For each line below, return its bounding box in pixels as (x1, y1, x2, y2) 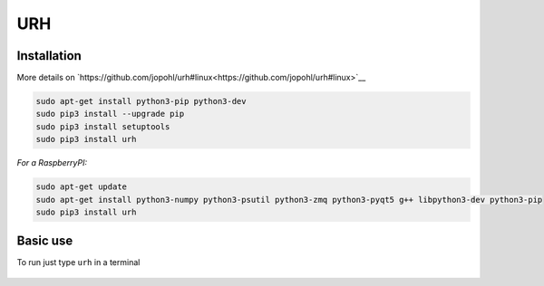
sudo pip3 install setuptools (35, 121, 170, 131)
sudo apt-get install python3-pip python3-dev (35, 96, 247, 107)
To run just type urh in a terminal (16, 257, 141, 268)
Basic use (16, 234, 73, 249)
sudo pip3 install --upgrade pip (35, 109, 185, 119)
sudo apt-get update (35, 182, 127, 192)
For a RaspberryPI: (16, 157, 88, 168)
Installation (16, 48, 82, 63)
